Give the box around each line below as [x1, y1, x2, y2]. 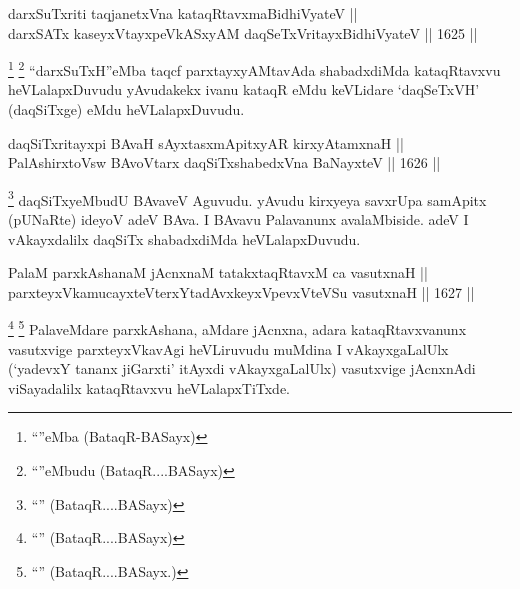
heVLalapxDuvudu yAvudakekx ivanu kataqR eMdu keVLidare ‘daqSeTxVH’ [8, 79, 480, 100]
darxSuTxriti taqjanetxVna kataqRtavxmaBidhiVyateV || [8, 3, 358, 23]
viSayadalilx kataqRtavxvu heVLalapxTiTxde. [8, 377, 291, 398]
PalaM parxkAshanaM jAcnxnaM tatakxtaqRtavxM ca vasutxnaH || [8, 262, 428, 283]
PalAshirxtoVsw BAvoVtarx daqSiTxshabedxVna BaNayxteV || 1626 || [8, 152, 441, 173]
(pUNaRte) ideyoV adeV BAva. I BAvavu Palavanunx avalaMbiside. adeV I [8, 209, 469, 230]
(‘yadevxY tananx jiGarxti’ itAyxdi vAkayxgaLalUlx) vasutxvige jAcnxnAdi [8, 358, 476, 379]
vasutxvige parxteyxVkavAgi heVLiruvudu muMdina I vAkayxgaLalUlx [8, 338, 449, 359]
